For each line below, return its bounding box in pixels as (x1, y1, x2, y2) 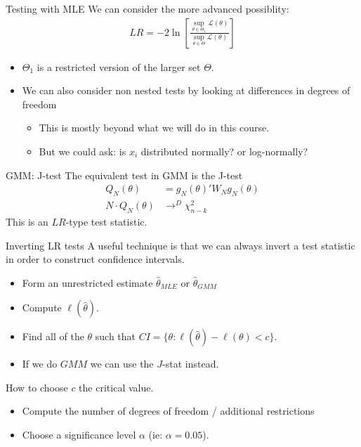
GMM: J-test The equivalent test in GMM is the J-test (6, 167, 243, 182)
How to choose (6, 380, 68, 394)
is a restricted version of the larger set (37, 59, 201, 74)
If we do (22, 356, 58, 371)
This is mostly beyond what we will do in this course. (39, 120, 270, 135)
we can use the (90, 356, 154, 371)
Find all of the (22, 329, 84, 344)
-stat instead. (162, 356, 219, 371)
